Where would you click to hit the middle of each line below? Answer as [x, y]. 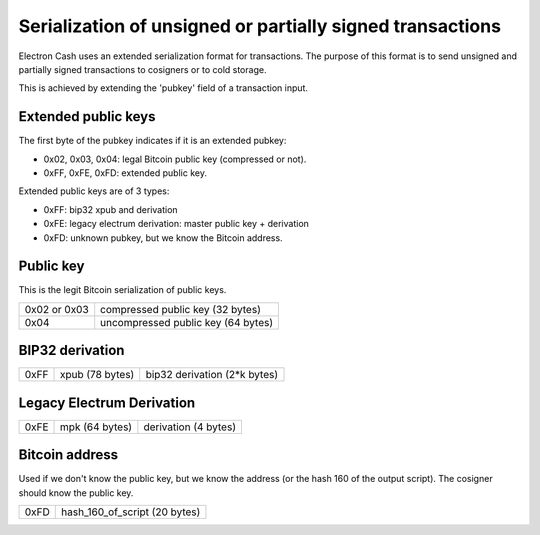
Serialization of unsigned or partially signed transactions [260, 26]
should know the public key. [76, 492]
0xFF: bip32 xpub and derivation [111, 209]
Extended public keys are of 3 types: [94, 191]
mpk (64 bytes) [96, 427]
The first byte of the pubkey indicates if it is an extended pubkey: [152, 141]
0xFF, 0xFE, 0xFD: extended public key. [125, 173]
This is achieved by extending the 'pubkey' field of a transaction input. [163, 88]
